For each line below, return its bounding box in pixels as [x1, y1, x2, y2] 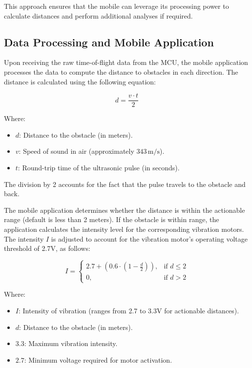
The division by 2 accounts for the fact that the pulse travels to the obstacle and [4, 179, 246, 189]
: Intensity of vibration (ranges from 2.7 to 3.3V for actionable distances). [18, 305, 239, 315]
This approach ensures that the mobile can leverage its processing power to [4, 1, 229, 11]
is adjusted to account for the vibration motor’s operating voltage [51, 233, 248, 244]
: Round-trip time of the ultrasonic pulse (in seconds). [18, 163, 180, 173]
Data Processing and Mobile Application [4, 34, 214, 49]
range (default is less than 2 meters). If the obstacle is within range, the [4, 214, 219, 225]
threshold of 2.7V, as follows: [4, 243, 90, 253]
